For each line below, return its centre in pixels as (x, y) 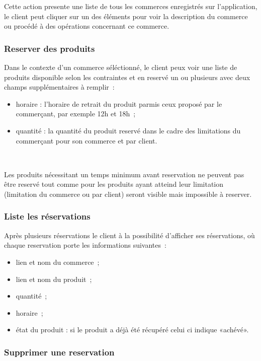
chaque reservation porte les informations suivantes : (85, 245)
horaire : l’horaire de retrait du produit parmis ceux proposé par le (119, 103)
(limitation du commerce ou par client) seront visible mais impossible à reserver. (128, 194)
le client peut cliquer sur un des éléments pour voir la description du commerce (126, 16)
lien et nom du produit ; (54, 279)
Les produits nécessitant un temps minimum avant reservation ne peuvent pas (124, 174)
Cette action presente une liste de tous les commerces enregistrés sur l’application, (131, 6)
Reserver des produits (50, 48)
